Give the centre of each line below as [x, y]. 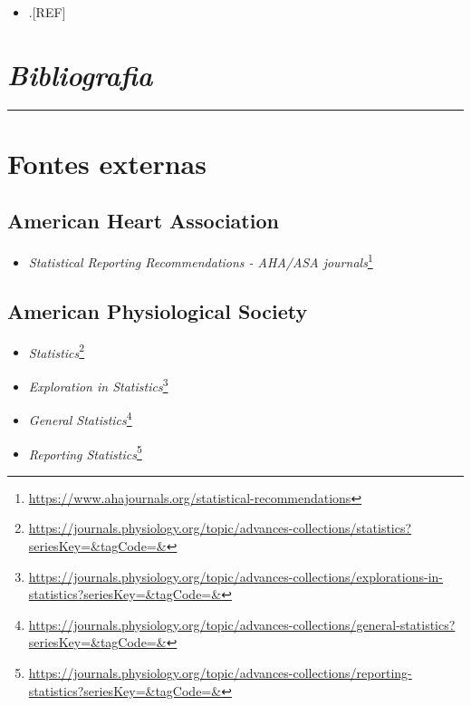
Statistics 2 [57, 351]
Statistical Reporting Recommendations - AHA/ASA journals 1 [201, 261]
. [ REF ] [47, 12]
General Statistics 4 [80, 418]
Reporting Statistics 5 [85, 452]
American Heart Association [143, 221]
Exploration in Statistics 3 [98, 385]
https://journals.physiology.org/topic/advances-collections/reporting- [220, 672]
